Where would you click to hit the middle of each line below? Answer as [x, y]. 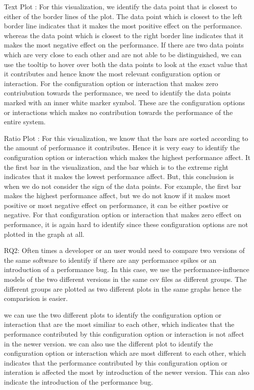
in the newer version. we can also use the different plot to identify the [109, 343]
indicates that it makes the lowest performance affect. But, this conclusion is [119, 176]
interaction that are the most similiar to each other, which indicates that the [119, 324]
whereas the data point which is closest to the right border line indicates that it [124, 35]
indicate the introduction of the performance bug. [78, 381]
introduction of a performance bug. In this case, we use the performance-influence [127, 269]
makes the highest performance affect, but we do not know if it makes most [117, 195]
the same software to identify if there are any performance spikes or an [110, 260]
